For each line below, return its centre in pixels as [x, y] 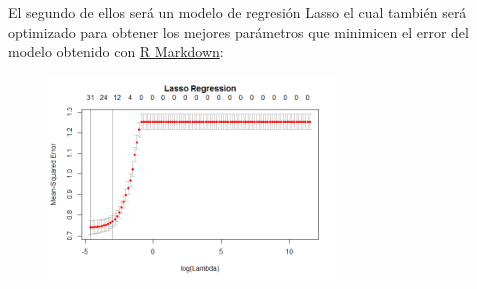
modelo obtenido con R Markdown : [116, 51]
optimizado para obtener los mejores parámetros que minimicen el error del [238, 31]
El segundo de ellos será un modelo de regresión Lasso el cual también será [237, 12]
